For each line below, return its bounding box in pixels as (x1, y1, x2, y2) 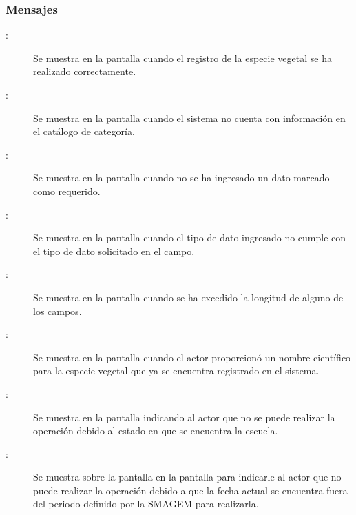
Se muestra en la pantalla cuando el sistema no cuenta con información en (33, 110, 346, 125)
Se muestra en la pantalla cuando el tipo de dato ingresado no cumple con (33, 230, 346, 245)
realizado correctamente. (33, 64, 136, 79)
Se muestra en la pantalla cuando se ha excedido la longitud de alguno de (33, 290, 344, 304)
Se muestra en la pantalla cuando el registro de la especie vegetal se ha (33, 50, 332, 65)
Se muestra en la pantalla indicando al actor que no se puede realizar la (33, 410, 335, 424)
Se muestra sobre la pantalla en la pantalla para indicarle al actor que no (33, 469, 342, 484)
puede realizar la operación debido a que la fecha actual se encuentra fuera (33, 483, 348, 497)
